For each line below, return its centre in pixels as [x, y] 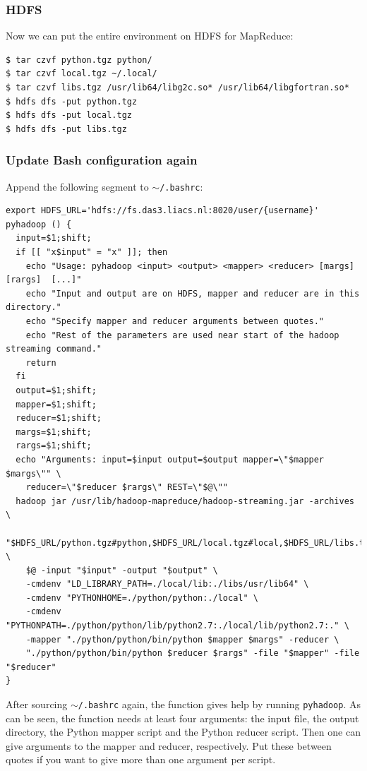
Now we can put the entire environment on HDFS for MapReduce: [150, 36]
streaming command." [54, 349]
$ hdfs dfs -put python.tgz [72, 101]
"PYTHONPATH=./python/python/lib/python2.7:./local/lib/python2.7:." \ [178, 626]
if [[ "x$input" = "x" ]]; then [92, 252]
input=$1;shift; [54, 238]
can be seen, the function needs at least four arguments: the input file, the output [182, 718]
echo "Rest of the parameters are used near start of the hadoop [182, 335]
